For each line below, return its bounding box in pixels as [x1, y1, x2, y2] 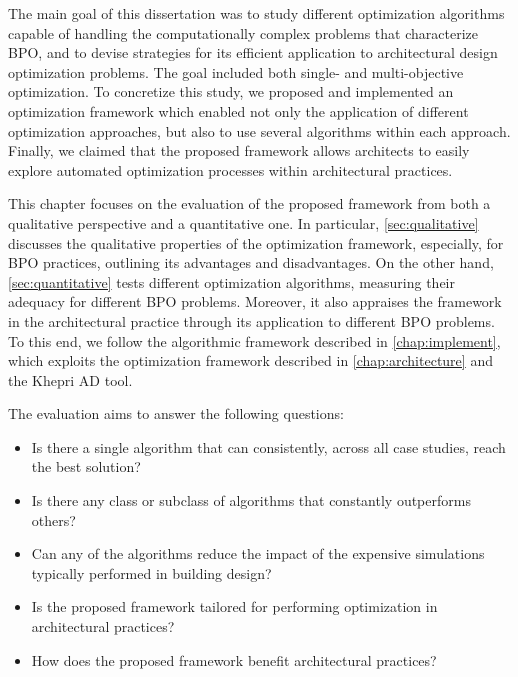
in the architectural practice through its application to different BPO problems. [8, 310, 495, 331]
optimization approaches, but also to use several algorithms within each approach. [8, 120, 511, 141]
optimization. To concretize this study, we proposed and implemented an [8, 81, 454, 102]
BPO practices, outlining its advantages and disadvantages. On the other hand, [8, 252, 494, 273]
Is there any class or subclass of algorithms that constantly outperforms [31, 490, 471, 511]
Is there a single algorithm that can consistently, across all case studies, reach [31, 436, 506, 457]
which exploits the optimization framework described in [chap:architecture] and [8, 350, 493, 371]
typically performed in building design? [31, 562, 272, 583]
